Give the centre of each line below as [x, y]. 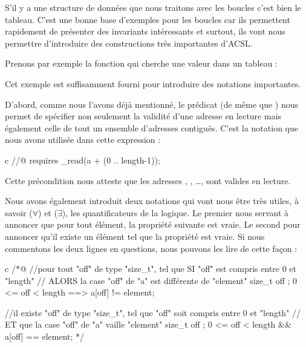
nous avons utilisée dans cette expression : [83, 140]
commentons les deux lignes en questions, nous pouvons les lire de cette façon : [151, 248]
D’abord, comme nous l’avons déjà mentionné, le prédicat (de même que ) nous [152, 104]
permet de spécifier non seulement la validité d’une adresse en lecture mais [143, 116]
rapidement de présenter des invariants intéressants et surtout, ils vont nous [145, 31]
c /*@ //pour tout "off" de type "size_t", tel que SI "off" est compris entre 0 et [151, 269]
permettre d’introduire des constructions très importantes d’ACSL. [129, 43]
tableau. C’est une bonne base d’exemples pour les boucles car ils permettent [148, 19]
